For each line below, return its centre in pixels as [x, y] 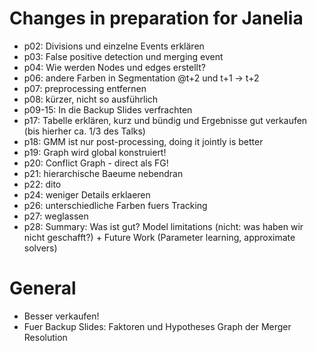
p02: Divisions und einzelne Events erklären [114, 46]
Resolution [45, 337]
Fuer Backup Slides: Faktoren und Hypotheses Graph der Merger [157, 326]
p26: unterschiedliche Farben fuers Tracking [115, 205]
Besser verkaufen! [61, 316]
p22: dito [42, 184]
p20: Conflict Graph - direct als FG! [96, 163]
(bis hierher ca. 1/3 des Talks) [84, 131]
